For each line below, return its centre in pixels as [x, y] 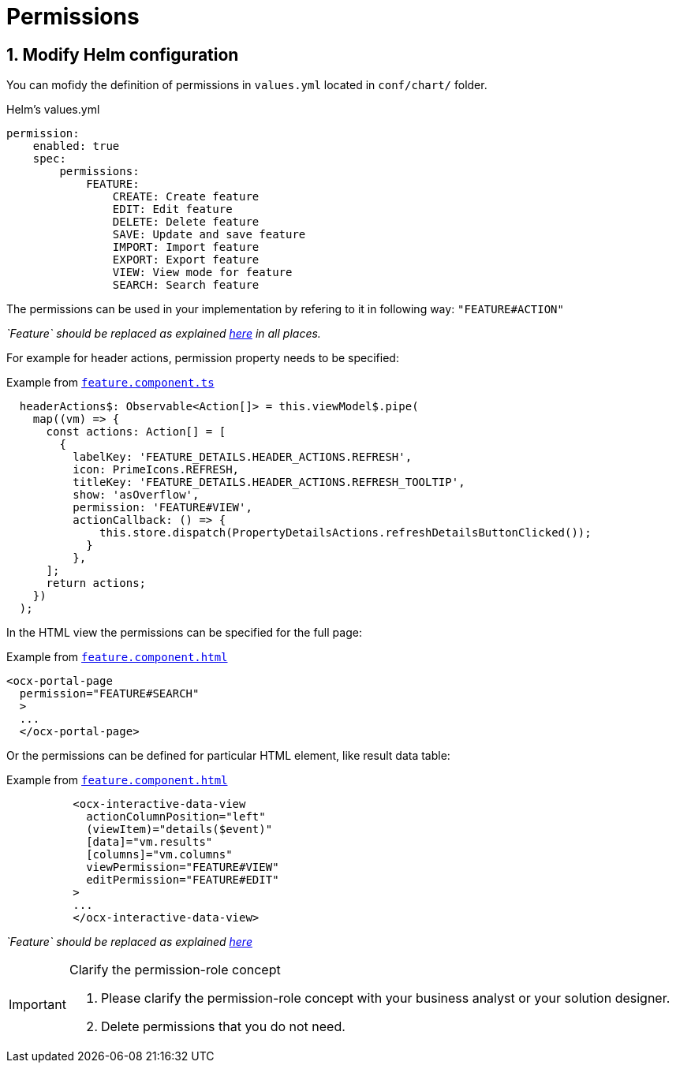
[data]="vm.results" [149, 842]
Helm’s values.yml [53, 110]
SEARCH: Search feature [186, 285]
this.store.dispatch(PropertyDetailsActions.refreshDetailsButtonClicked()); [345, 533]
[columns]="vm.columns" [159, 855]
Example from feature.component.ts [110, 383]
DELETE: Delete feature [186, 222]
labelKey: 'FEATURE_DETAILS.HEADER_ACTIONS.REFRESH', [243, 457]
